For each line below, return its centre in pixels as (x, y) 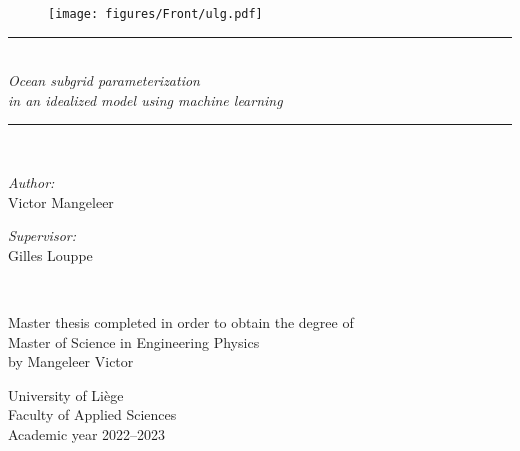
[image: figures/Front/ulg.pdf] (155, 14)
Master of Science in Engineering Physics (134, 341)
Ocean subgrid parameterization (104, 80)
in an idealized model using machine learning (145, 99)
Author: (31, 182)
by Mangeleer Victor (71, 361)
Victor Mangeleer (61, 201)
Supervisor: (42, 235)
